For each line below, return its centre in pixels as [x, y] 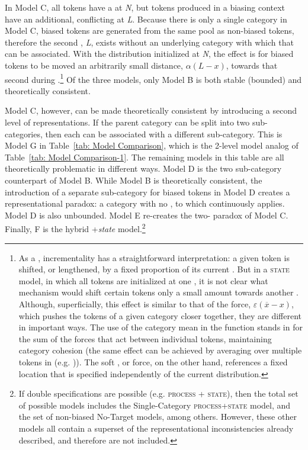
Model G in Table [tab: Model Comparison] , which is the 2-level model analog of [152, 145]
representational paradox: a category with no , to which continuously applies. [145, 203]
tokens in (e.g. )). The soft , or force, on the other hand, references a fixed [153, 361]
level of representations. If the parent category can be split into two [127, 122]
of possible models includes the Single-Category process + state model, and [155, 405]
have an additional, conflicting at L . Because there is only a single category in [146, 19]
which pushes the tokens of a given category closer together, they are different [160, 315]
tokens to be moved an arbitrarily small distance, [94, 65]
